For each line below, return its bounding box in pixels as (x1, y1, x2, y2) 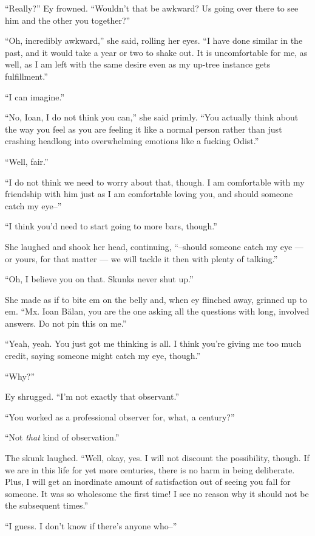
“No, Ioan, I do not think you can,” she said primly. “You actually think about (5, 111, 299, 124)
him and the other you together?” (5, 13, 130, 26)
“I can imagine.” (5, 90, 64, 103)
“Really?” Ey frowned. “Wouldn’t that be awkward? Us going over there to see (5, 2, 299, 14)
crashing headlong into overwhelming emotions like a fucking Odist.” (5, 134, 259, 147)
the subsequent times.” (5, 499, 89, 512)
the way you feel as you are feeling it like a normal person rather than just (5, 122, 282, 135)
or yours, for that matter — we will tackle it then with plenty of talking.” (5, 252, 278, 265)
